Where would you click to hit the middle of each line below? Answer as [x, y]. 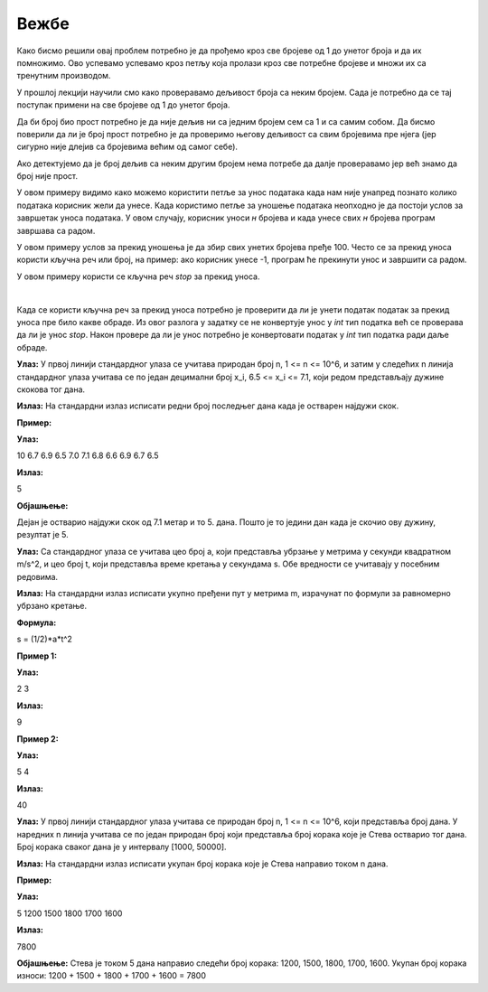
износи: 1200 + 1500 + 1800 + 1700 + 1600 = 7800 [112, 976]
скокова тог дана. [51, 389]
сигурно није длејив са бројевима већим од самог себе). [127, 147]
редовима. [38, 576]
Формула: [37, 622]
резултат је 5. [43, 535]
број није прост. [47, 176]
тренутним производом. [64, 76]
